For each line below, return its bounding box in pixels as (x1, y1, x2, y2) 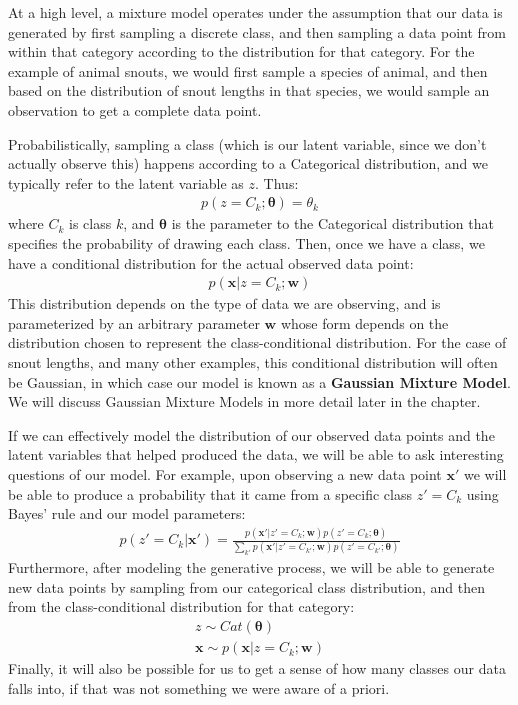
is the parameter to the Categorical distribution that (171, 213, 494, 234)
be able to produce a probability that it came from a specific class (8, 483, 412, 504)
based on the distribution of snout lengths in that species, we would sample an (8, 80, 490, 101)
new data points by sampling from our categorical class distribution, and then (8, 576, 485, 597)
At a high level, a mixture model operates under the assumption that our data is (8, 2, 503, 22)
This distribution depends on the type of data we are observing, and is (8, 293, 441, 314)
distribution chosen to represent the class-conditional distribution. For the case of (8, 332, 507, 353)
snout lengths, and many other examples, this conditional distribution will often (8, 351, 498, 372)
